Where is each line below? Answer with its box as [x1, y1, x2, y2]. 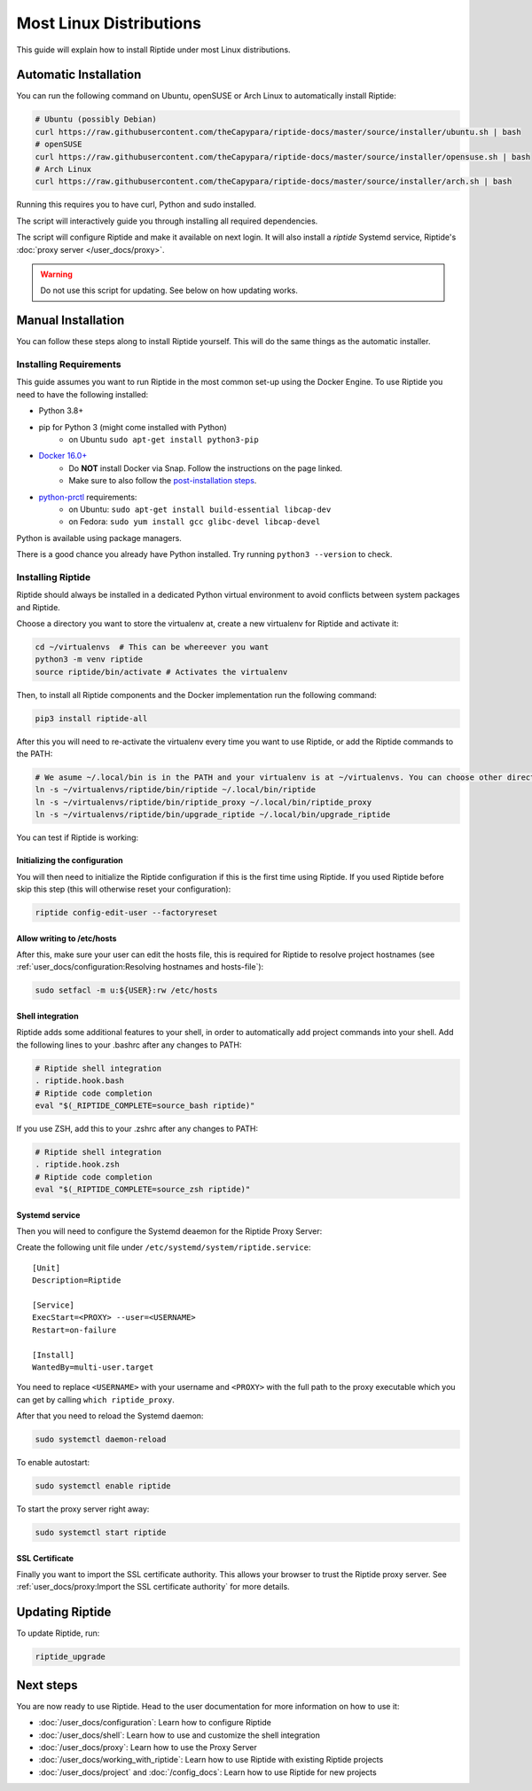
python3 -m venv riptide [35, 655, 144, 664]
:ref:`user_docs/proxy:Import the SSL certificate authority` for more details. [16, 1582, 290, 1592]
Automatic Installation [16, 67, 142, 82]
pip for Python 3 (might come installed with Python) [38, 421, 228, 432]
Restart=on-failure [32, 1324, 117, 1335]
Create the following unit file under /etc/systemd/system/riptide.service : [16, 1242, 311, 1253]
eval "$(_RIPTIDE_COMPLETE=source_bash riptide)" [35, 1100, 255, 1111]
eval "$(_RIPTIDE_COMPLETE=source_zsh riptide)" [35, 1184, 251, 1195]
